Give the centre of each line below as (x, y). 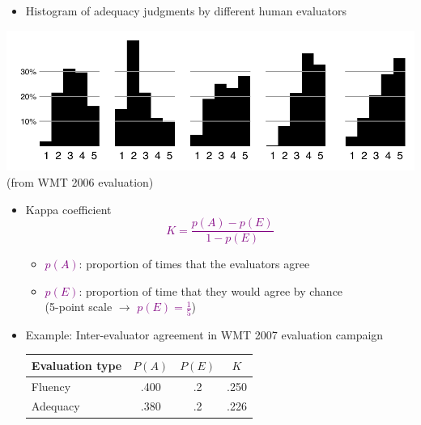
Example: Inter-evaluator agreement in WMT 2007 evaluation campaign (204, 334)
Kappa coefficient (68, 209)
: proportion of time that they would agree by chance (211, 290)
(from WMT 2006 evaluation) (80, 181)
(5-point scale (79, 307)
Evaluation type (77, 365)
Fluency (51, 386)
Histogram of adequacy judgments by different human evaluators (186, 11)
